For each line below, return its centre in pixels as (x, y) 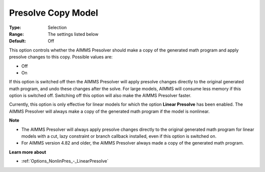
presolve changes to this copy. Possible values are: (61, 57)
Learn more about (28, 152)
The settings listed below (73, 34)
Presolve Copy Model (53, 13)
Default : (18, 41)
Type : (15, 27)
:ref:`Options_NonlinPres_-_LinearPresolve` (65, 161)
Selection (57, 27)
